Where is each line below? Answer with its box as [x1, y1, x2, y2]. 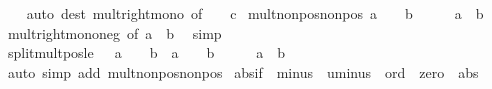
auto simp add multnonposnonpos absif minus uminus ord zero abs [7, 61, 479, 82]
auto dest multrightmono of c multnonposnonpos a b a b [26, 3, 484, 23]
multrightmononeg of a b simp [7, 22, 222, 43]
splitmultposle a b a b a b [7, 42, 286, 63]
